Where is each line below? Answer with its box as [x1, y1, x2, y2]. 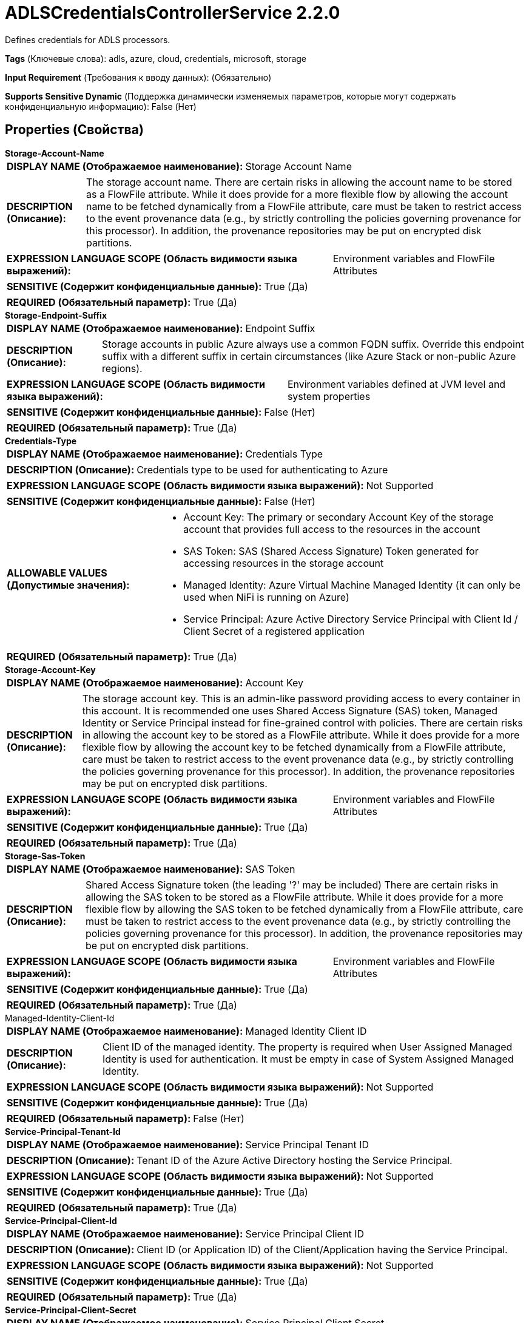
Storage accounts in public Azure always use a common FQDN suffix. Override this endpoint [102, 337, 524, 350]
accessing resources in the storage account [183, 557, 384, 569]
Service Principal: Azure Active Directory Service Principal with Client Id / [183, 612, 518, 625]
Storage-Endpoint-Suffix [5, 310, 107, 320]
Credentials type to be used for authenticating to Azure [136, 463, 388, 476]
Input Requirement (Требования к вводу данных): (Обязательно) [5, 72, 272, 83]
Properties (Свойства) [5, 122, 144, 138]
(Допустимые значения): [7, 578, 130, 591]
